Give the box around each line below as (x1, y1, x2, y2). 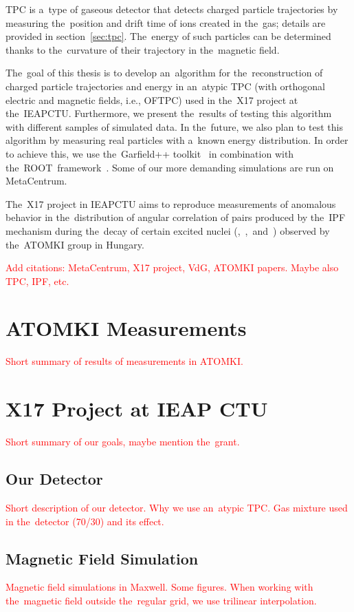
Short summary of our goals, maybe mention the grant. (5, 434, 240, 449)
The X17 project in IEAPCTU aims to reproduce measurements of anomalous (5, 196, 336, 211)
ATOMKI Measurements (5, 314, 247, 342)
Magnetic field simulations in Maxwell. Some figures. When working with (5, 580, 313, 594)
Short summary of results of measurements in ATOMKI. (5, 354, 243, 368)
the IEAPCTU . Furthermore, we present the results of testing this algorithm (5, 106, 332, 120)
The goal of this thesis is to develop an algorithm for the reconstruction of (5, 65, 323, 80)
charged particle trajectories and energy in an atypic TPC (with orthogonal (5, 78, 325, 93)
